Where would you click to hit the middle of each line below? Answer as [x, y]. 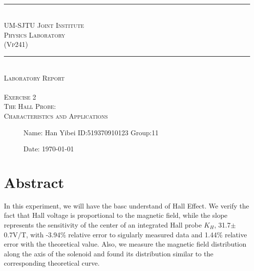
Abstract [34, 182]
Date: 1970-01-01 [49, 149]
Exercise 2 [20, 96]
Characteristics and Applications [56, 115]
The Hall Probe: [30, 106]
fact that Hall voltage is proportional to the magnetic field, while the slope [116, 215]
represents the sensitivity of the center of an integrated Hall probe [103, 225]
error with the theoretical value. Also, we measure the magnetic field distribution [125, 244]
